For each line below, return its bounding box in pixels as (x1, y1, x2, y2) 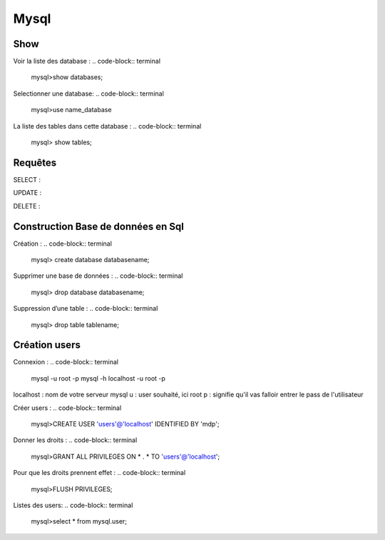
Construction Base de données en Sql (13, 220, 185, 232)
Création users (13, 339, 81, 351)
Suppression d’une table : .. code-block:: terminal (13, 304, 158, 313)
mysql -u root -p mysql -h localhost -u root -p (31, 374, 165, 382)
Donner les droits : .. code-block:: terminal (13, 436, 138, 444)
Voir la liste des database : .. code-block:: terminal (13, 57, 160, 66)
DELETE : (13, 201, 41, 210)
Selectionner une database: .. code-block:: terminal (13, 89, 164, 98)
